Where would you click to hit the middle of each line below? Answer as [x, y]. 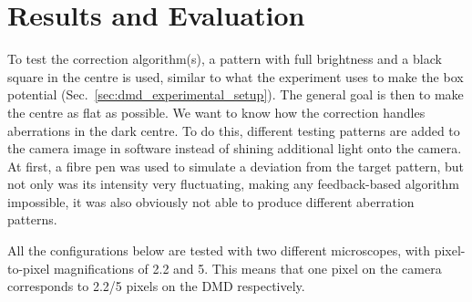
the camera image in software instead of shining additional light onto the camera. [235, 148]
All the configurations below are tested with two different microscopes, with [219, 250]
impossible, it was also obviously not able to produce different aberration [211, 201]
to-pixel [29, 268]
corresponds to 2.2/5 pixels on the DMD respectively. [156, 286]
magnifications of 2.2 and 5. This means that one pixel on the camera [247, 268]
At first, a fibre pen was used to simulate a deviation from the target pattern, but [236, 166]
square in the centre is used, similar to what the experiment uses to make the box [236, 76]
